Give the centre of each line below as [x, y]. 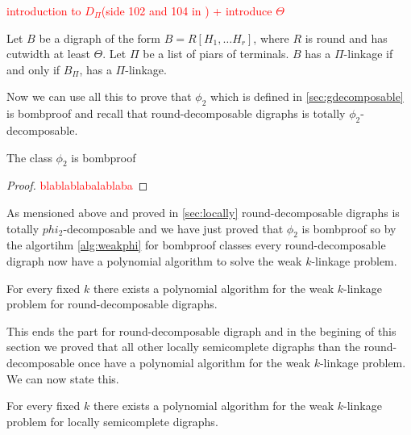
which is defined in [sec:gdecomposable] [307, 96]
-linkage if [368, 54]
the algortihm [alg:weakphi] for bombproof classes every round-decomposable [196, 245]
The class [29, 157]
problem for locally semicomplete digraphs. [112, 421]
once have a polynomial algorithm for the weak [194, 362]
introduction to [44, 10]
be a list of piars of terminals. [216, 54]
